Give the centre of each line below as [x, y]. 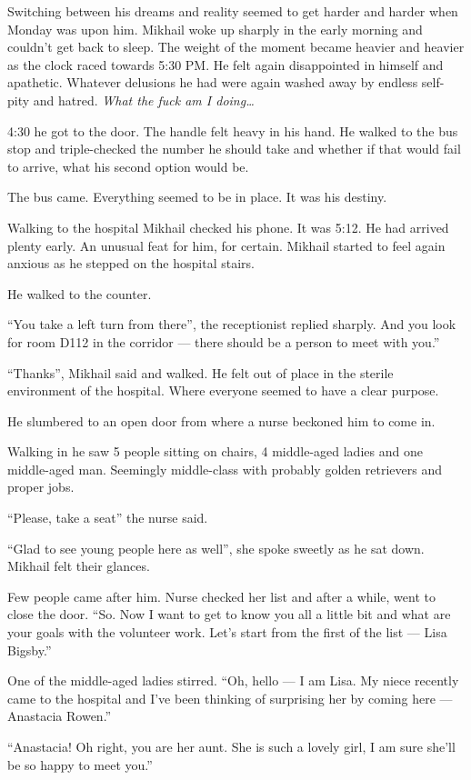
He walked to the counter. [80, 293]
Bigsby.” [30, 650]
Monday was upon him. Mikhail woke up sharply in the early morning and [215, 29]
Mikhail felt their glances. [79, 566]
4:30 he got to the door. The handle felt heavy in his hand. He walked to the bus [233, 130]
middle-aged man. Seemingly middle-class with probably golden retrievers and [225, 469]
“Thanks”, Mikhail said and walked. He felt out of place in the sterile [200, 372]
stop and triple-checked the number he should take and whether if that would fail [234, 149]
